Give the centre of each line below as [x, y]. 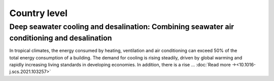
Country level [39, 13]
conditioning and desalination [61, 38]
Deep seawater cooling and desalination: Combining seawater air [122, 27]
